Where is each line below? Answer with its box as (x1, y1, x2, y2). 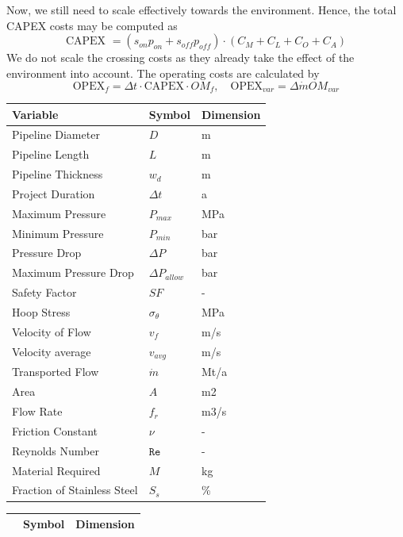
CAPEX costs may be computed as (6, 17, 178, 33)
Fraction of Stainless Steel (12, 481, 138, 498)
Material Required (12, 462, 101, 478)
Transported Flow (12, 363, 99, 380)
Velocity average (12, 343, 91, 360)
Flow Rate (12, 403, 63, 420)
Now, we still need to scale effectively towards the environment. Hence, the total (6, 2, 397, 17)
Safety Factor (12, 284, 77, 301)
